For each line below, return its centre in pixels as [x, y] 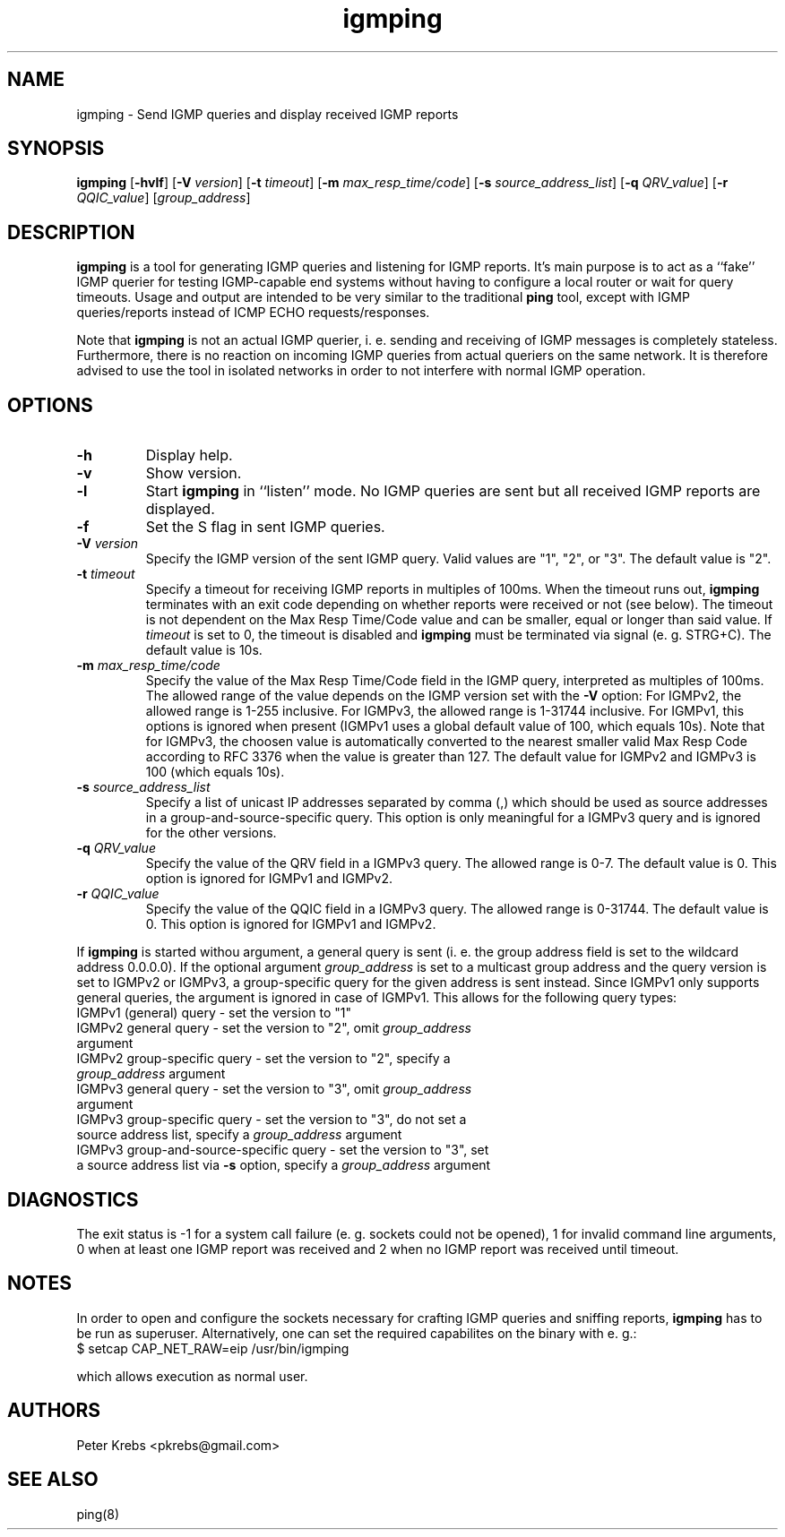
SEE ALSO [53, 1480]
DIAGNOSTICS [73, 1199]
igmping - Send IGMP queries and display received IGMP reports [267, 114]
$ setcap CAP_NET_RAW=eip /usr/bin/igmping [213, 1348]
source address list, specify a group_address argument [239, 1135]
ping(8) [98, 1514]
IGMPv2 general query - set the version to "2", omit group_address [274, 1028]
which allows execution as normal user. [192, 1376]
